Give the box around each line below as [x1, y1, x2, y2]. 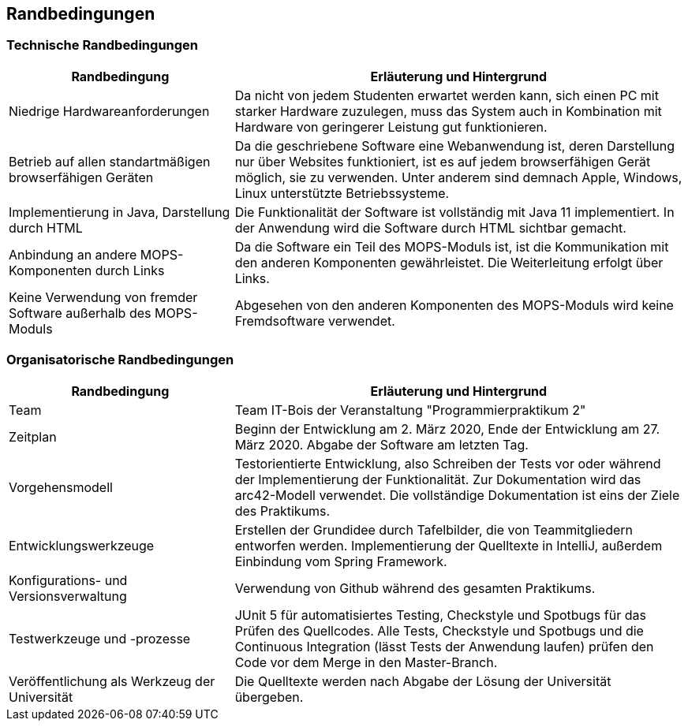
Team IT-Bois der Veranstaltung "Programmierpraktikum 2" [234, 401, 586, 418]
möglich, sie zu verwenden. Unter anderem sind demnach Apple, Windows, [234, 169, 682, 185]
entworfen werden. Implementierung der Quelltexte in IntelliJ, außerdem [234, 537, 663, 554]
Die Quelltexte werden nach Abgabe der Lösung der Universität [234, 673, 611, 689]
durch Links [95, 262, 165, 278]
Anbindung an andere [9, 246, 137, 263]
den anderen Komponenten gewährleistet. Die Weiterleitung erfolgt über [234, 254, 664, 270]
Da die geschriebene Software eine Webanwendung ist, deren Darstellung [234, 137, 675, 154]
